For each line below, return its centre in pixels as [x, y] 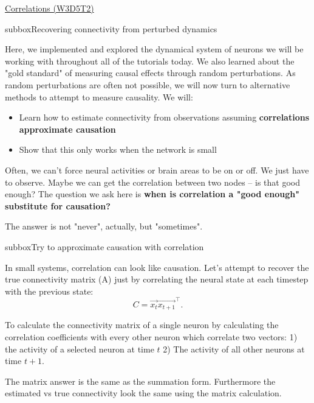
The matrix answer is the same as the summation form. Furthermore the [140, 381]
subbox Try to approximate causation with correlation [104, 246]
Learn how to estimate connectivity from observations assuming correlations [164, 117]
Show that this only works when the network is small [118, 149]
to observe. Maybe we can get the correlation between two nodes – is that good [153, 182]
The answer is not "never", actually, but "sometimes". [104, 226]
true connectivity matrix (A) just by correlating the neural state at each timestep [157, 279]
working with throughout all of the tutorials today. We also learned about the [150, 61]
